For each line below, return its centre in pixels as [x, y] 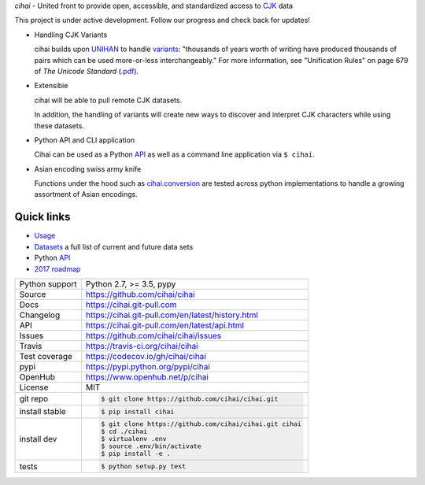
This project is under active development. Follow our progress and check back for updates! [163, 20]
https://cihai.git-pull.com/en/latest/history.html [172, 315]
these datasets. [59, 125]
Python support [48, 283]
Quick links [42, 217]
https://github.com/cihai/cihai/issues [153, 335]
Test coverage [46, 356]
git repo [34, 399]
